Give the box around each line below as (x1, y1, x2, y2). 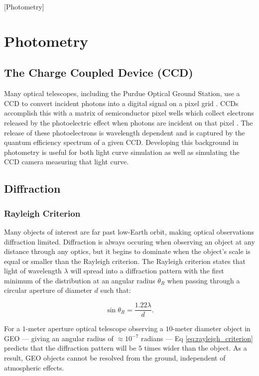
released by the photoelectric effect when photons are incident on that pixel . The (4, 117, 253, 127)
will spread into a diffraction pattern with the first (70, 265, 224, 276)
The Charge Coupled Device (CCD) (4, 65, 193, 80)
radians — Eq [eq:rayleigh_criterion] (141, 333, 253, 343)
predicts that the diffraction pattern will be (4, 343, 136, 353)
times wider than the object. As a (144, 343, 247, 353)
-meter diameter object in (172, 323, 251, 334)
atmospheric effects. (4, 362, 64, 373)
